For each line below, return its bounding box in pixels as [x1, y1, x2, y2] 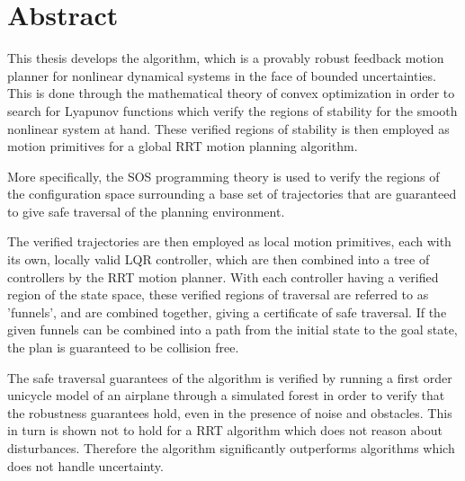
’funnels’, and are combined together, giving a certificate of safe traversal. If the [7, 302, 447, 321]
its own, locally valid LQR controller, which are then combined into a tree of [7, 250, 430, 269]
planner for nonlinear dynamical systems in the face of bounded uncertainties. [7, 66, 436, 85]
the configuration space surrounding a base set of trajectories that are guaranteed [7, 184, 457, 203]
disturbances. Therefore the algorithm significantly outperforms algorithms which [7, 439, 455, 457]
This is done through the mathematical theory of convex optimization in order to [7, 84, 455, 102]
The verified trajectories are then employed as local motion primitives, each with [7, 232, 452, 251]
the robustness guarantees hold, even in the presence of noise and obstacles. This [7, 403, 452, 422]
